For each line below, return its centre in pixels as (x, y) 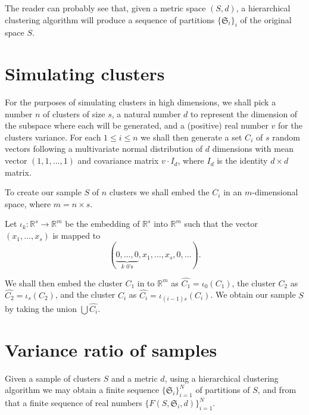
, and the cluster (85, 294)
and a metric (134, 378)
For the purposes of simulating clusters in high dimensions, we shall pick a (141, 102)
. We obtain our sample (253, 294)
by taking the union (41, 309)
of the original (266, 19)
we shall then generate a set (191, 137)
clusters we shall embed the (159, 192)
